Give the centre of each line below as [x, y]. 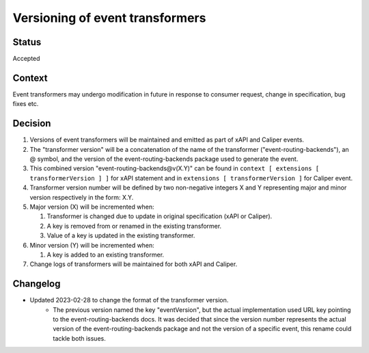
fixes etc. [26, 104]
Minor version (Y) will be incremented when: [92, 245]
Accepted [26, 59]
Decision [32, 123]
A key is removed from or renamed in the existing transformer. [134, 226]
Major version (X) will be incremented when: [92, 207]
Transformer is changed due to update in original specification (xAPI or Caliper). [160, 216]
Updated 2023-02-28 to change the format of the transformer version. [129, 300]
